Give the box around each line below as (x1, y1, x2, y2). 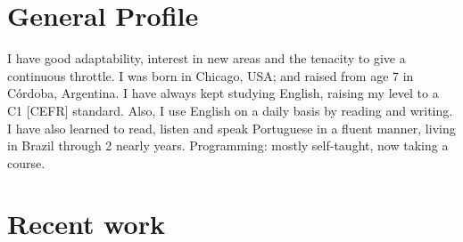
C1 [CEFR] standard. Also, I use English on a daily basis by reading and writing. (7, 101, 453, 119)
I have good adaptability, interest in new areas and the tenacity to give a (7, 49, 406, 68)
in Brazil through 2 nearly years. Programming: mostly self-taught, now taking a (7, 136, 449, 155)
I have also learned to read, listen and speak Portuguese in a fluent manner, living (7, 118, 456, 137)
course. (7, 153, 45, 172)
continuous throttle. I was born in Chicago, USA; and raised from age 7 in (7, 66, 414, 85)
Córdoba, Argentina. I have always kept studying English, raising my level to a (7, 84, 439, 102)
